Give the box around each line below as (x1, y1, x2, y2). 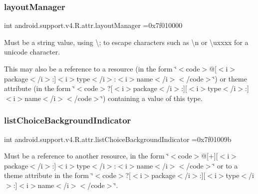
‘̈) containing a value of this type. (101, 92, 203, 103)
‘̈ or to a (213, 160, 238, 170)
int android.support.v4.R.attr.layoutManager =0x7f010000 (4, 20, 183, 30)
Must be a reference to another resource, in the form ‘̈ (4, 150, 169, 161)
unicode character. (4, 46, 60, 57)
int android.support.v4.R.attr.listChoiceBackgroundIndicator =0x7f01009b (4, 133, 232, 144)
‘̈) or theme (213, 73, 247, 83)
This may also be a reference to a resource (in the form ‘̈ (4, 63, 177, 73)
